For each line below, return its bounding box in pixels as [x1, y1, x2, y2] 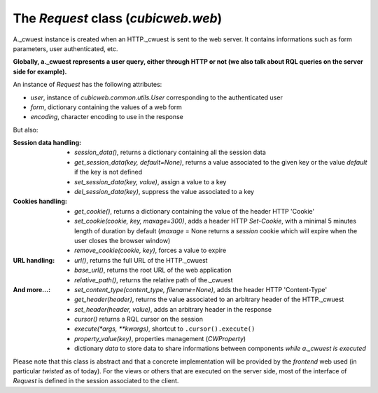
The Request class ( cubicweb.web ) [13, 11, 223, 26]
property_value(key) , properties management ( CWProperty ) [74, 334, 246, 343]
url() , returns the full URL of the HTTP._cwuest [74, 256, 208, 264]
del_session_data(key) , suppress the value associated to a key [74, 188, 255, 196]
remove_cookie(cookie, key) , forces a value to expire [74, 246, 227, 255]
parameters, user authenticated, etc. [13, 44, 118, 53]
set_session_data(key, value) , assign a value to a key [74, 177, 227, 186]
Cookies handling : [13, 197, 68, 206]
